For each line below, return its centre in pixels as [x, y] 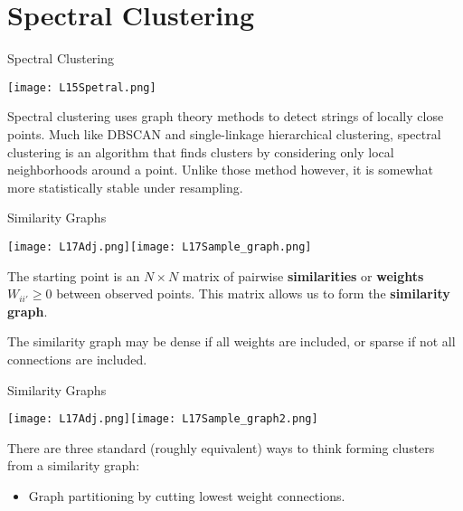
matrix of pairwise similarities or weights [303, 275]
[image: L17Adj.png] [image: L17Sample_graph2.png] [163, 419]
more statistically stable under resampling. [125, 187]
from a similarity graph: [74, 465]
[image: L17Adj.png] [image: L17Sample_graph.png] [160, 246]
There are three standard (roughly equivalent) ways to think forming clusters [221, 447]
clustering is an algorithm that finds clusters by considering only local [201, 151]
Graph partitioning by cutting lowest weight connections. [187, 496]
